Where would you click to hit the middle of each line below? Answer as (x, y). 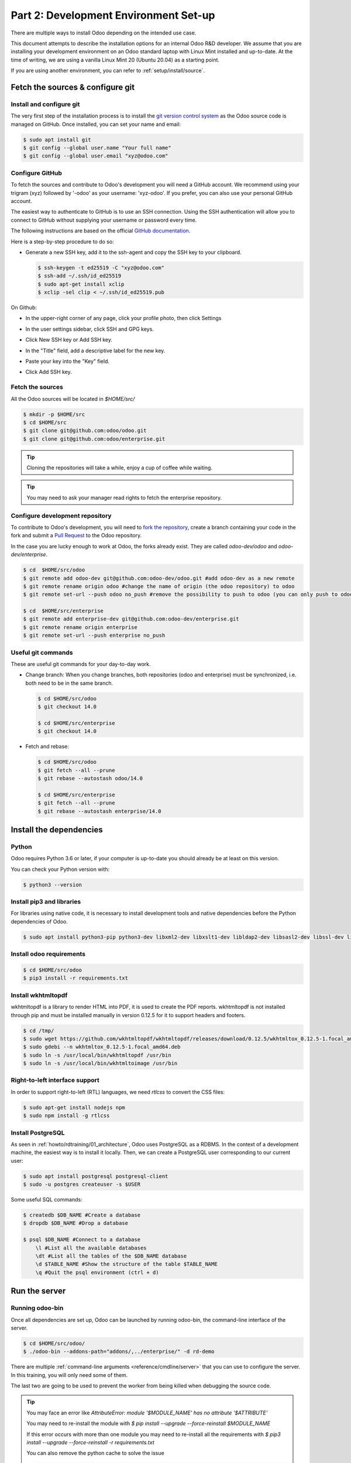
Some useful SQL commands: (47, 1200)
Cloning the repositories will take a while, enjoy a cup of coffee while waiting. (120, 468)
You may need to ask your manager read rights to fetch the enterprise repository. (124, 497)
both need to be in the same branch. (69, 683)
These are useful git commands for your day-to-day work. (81, 664)
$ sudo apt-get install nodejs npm (74, 1107)
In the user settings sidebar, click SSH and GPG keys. (90, 329)
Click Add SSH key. (49, 372)
